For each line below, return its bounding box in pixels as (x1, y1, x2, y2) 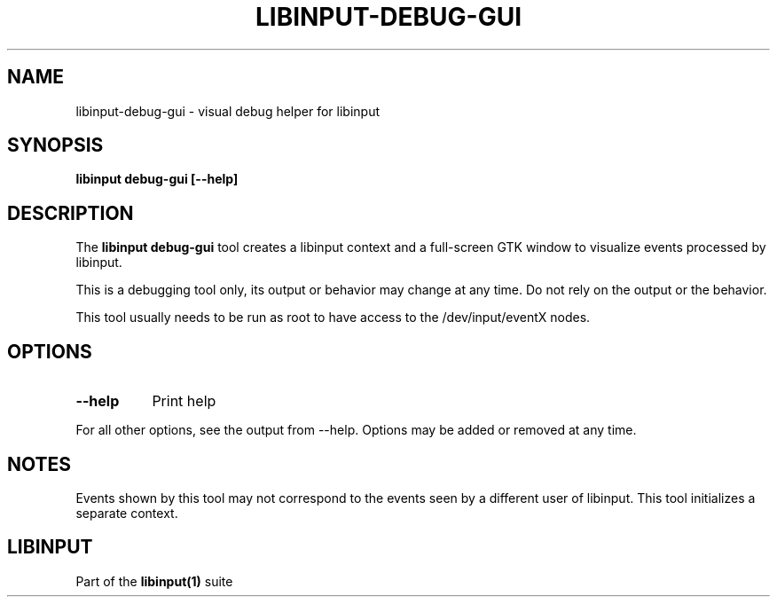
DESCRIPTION (7, 201, 134, 224)
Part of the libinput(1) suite (75, 573, 233, 589)
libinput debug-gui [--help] (75, 171, 239, 187)
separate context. (75, 505, 178, 521)
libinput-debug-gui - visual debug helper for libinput (75, 103, 381, 119)
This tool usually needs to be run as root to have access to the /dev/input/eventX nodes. (75, 310, 591, 326)
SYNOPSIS (7, 134, 104, 157)
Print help (152, 392, 216, 411)
